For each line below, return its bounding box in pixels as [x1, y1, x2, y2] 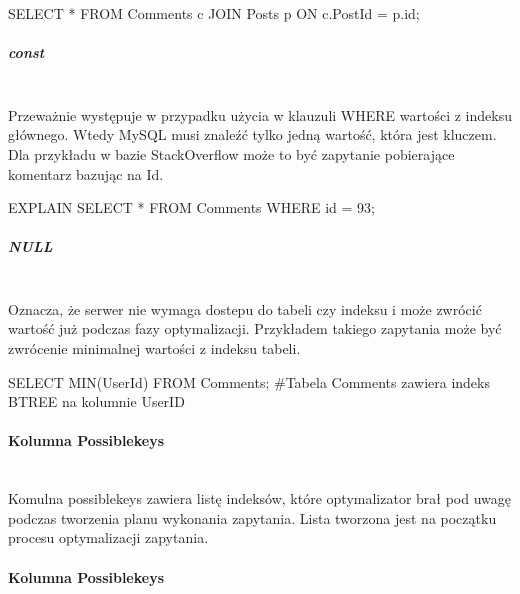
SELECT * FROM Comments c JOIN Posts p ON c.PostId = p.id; [8, 3, 420, 23]
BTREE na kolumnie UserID [8, 391, 185, 412]
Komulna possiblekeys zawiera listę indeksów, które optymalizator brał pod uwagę [8, 488, 512, 509]
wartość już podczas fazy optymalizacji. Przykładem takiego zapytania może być [8, 318, 502, 339]
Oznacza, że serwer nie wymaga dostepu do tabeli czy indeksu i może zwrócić [8, 298, 482, 319]
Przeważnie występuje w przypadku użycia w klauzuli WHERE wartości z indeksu [8, 104, 512, 125]
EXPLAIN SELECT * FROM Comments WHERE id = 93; [8, 197, 375, 218]
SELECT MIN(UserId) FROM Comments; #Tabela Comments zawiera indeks [8, 371, 490, 392]
